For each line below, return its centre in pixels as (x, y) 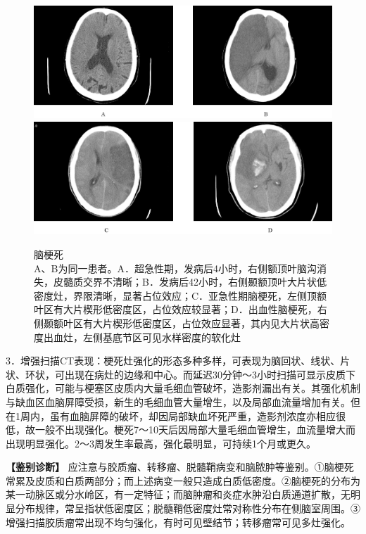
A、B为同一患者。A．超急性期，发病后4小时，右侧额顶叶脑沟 (175, 268)
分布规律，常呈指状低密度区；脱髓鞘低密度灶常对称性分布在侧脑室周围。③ (188, 508)
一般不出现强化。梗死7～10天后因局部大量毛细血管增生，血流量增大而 (195, 430)
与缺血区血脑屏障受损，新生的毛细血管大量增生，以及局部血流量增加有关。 (178, 401)
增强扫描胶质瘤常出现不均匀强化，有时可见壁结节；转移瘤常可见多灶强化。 (178, 522)
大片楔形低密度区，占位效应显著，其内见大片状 (201, 323)
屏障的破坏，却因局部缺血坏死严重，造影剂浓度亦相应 (212, 415)
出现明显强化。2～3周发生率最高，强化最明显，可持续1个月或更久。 (161, 443)
